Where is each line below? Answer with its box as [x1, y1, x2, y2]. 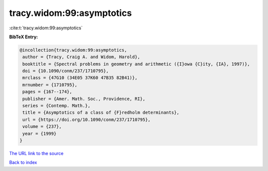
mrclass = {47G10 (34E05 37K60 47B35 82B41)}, [22, 75, 137, 81]
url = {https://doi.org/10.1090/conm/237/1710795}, [22, 117, 151, 122]
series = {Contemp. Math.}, [22, 103, 91, 109]
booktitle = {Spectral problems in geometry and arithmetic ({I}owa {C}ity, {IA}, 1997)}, [22, 61, 250, 67]
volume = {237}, [22, 124, 62, 129]
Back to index [9, 160, 37, 166]
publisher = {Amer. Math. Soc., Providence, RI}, [22, 96, 146, 101]
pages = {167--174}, [22, 89, 72, 94]
